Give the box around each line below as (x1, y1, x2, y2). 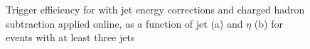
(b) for (254, 16, 283, 31)
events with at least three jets (6, 30, 135, 45)
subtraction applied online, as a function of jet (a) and (6, 16, 243, 31)
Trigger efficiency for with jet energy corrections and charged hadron (6, 2, 305, 16)
